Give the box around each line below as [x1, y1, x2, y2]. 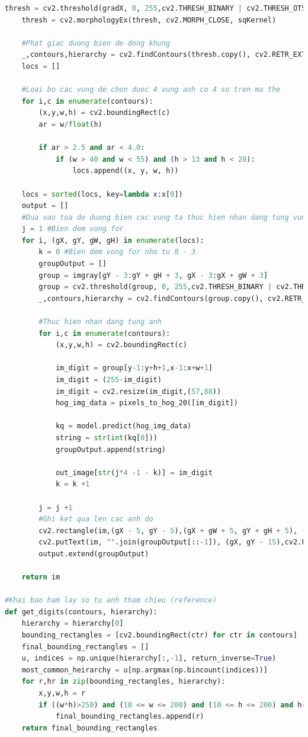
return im [21, 573, 60, 582]
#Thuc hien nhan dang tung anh [38, 318, 162, 326]
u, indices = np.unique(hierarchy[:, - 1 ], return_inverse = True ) [21, 654, 277, 663]
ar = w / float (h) [38, 120, 102, 129]
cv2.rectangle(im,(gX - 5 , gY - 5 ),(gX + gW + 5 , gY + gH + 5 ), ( [38, 526, 306, 535]
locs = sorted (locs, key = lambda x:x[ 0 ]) [21, 190, 183, 198]
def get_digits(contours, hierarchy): [5, 607, 158, 616]
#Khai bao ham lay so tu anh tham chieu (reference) [5, 596, 217, 605]
